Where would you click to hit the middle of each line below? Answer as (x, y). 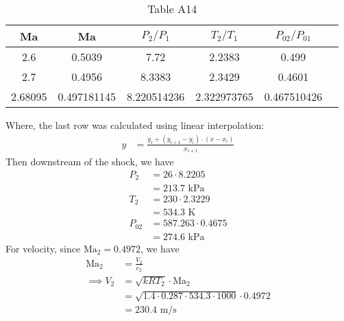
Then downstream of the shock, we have (90, 162)
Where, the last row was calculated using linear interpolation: (135, 125)
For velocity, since (43, 248)
